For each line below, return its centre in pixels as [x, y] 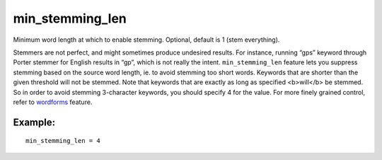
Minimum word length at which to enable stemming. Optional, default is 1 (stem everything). [146, 40]
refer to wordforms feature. [53, 102]
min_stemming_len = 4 [63, 141]
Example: [34, 122]
